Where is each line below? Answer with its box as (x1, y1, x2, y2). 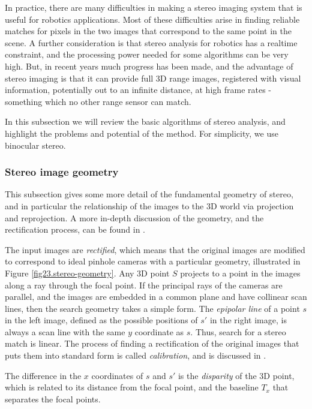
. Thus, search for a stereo (190, 325, 286, 338)
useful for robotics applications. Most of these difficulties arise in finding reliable (5, 13, 300, 25)
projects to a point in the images (180, 266, 301, 279)
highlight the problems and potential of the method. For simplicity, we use (5, 127, 278, 139)
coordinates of (91, 369, 143, 381)
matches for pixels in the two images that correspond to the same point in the (5, 25, 292, 37)
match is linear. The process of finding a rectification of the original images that (5, 337, 299, 350)
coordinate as (134, 325, 184, 338)
